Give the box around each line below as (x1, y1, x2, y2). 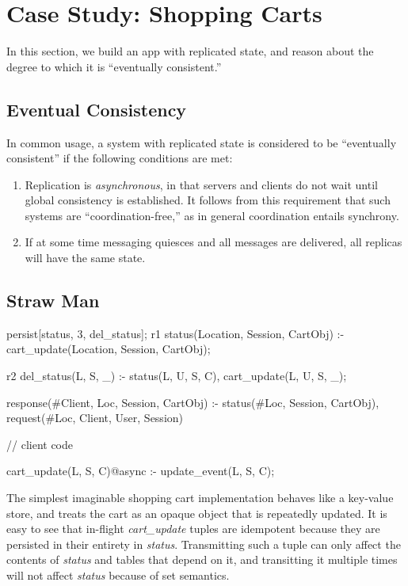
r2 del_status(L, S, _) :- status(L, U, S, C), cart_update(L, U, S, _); (6, 367, 347, 384)
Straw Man (6, 288, 100, 313)
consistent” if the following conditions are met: (6, 150, 233, 166)
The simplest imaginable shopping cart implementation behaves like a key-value (6, 489, 394, 506)
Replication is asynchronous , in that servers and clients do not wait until (25, 176, 378, 192)
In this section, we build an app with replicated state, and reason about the (6, 43, 374, 59)
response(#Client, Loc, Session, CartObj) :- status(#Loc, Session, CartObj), (6, 394, 379, 410)
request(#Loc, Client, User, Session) (6, 409, 184, 426)
